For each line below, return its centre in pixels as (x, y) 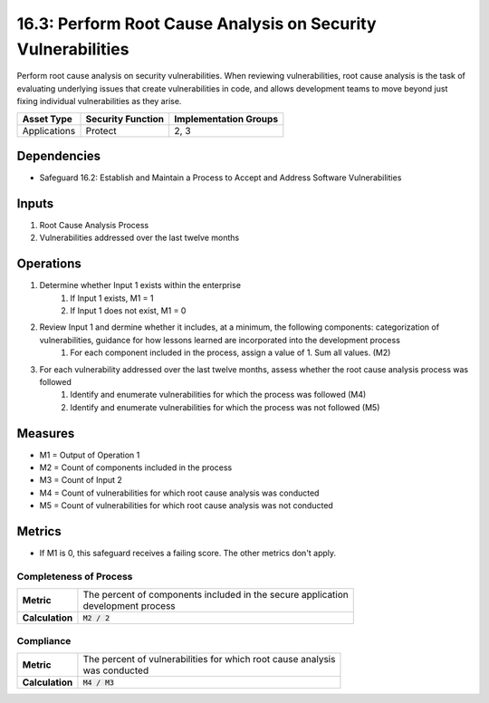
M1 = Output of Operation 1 (90, 455)
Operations (49, 264)
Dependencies (59, 155)
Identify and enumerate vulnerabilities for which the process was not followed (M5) (225, 407)
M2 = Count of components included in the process (136, 467)
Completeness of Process (75, 576)
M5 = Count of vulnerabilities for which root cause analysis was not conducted (187, 506)
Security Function (125, 119)
